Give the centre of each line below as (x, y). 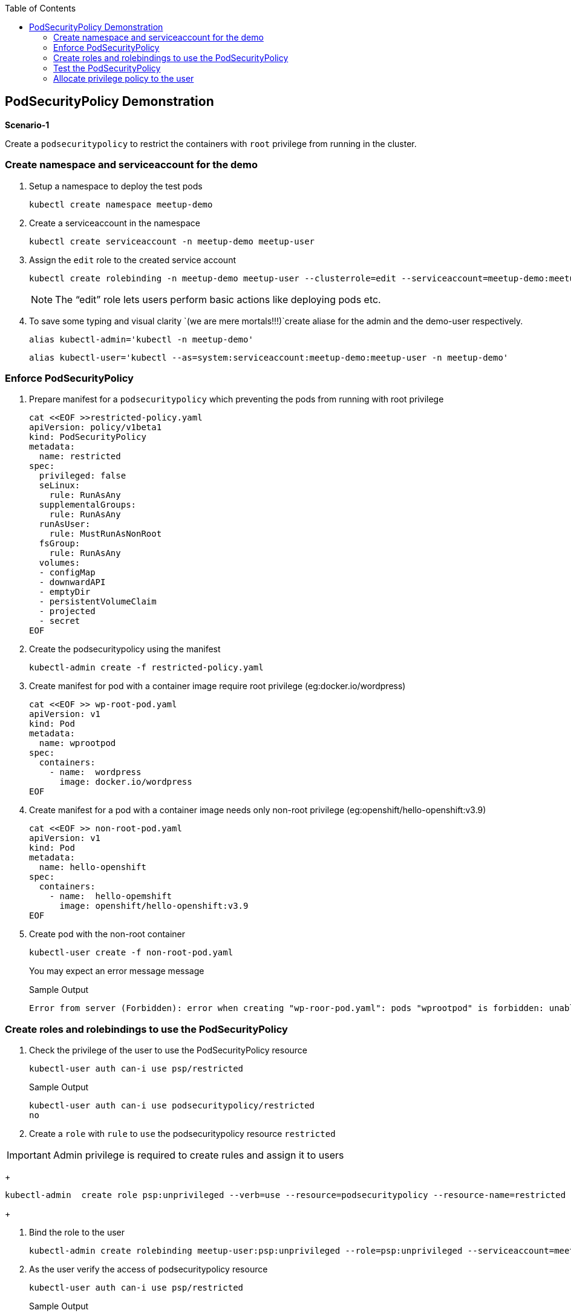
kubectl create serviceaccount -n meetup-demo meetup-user (172, 241)
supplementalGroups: (88, 505)
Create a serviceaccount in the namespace (115, 223)
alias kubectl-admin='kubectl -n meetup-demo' (141, 339)
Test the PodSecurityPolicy (107, 68)
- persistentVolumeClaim (98, 602)
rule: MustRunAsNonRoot (106, 534)
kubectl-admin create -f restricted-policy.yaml (146, 668)
